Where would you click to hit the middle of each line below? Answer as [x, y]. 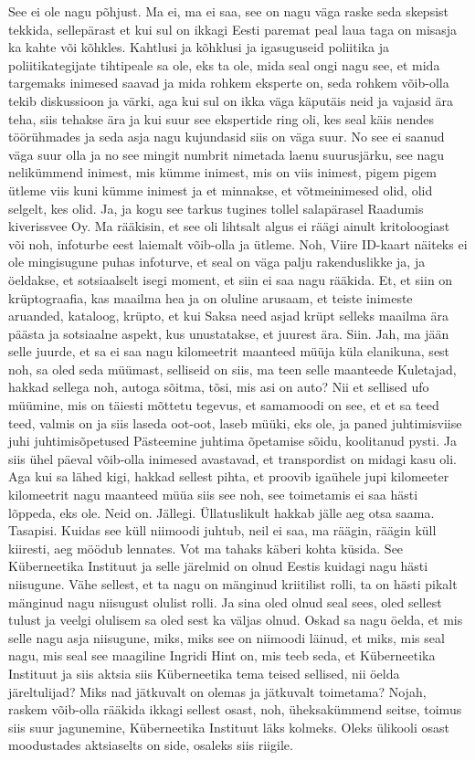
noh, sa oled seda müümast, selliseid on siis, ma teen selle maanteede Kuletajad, [232, 369]
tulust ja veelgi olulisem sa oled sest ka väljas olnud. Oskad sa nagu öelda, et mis [236, 620]
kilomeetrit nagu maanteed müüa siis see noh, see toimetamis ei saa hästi [213, 495]
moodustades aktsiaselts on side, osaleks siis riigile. [151, 745]
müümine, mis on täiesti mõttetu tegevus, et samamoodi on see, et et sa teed [224, 405]
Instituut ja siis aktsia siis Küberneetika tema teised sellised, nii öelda [204, 673]
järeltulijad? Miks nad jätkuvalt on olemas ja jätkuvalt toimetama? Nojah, [217, 691]
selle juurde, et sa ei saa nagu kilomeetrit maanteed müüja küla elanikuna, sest [229, 351]
